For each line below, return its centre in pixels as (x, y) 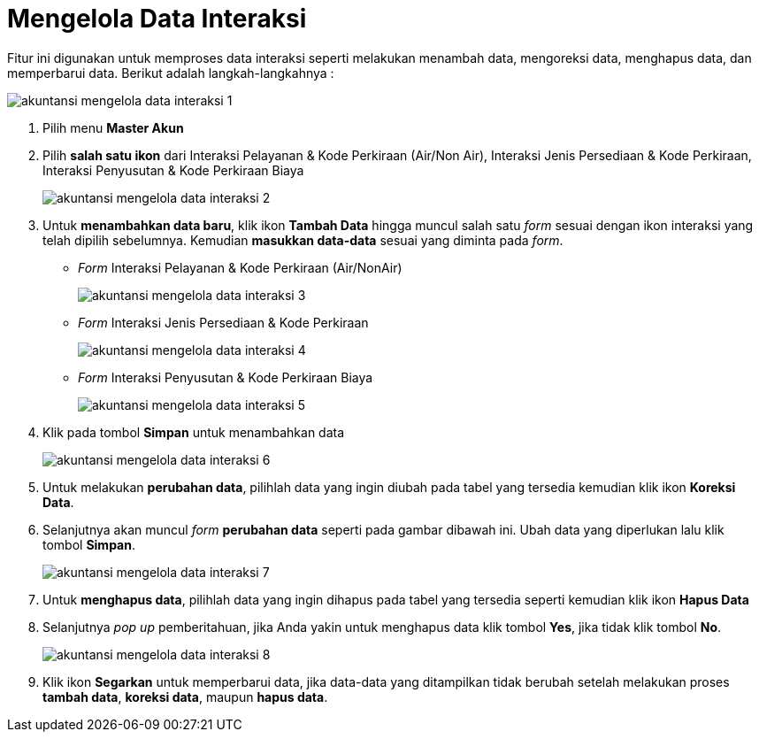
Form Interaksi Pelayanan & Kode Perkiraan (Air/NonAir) (240, 267)
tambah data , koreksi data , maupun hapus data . (185, 697)
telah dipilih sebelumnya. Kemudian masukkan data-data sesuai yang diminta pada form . (303, 240)
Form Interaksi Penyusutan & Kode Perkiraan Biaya (226, 377)
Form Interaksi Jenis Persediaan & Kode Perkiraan (223, 322)
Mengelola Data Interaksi (157, 19)
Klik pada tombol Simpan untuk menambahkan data (194, 432)
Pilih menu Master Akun (113, 127)
